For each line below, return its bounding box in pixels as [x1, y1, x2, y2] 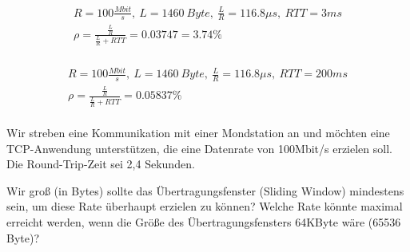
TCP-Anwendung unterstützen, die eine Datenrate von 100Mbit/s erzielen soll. [6, 140, 392, 156]
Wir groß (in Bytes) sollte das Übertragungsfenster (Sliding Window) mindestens [6, 182, 404, 199]
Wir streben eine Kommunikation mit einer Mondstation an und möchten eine [6, 124, 390, 141]
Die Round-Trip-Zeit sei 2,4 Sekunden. [6, 156, 195, 172]
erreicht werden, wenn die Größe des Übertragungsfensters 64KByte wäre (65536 [6, 214, 401, 230]
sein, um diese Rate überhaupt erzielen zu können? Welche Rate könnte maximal [6, 198, 403, 215]
